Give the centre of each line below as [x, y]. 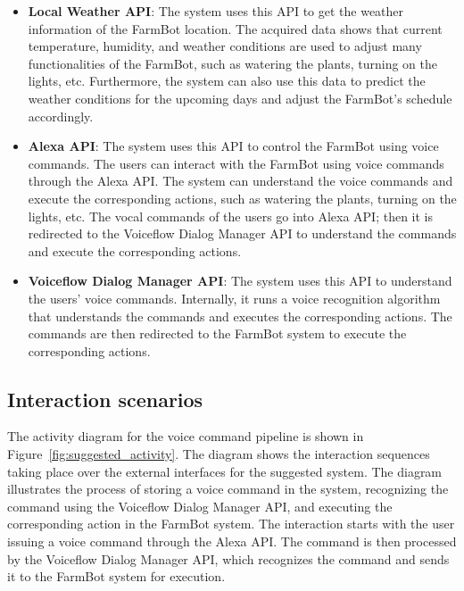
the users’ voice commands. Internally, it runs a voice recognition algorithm [234, 298]
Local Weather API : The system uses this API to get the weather [216, 11]
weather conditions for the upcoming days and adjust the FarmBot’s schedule [240, 98]
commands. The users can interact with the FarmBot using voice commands [236, 163]
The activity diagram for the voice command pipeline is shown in [186, 436]
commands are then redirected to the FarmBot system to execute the [217, 333]
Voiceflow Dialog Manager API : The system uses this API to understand [240, 281]
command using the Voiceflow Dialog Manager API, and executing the [200, 506]
